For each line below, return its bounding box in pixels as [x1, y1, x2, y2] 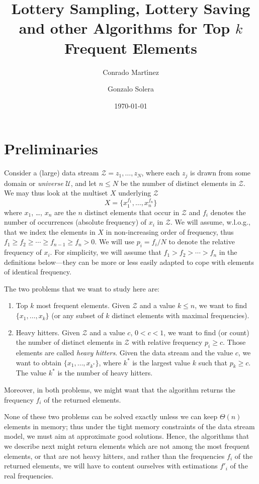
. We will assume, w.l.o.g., [170, 217, 250, 227]
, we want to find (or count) [163, 327, 249, 337]
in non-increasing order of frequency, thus [106, 226, 234, 237]
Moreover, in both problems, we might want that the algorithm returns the [4, 384, 235, 395]
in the [219, 247, 237, 257]
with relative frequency [131, 337, 203, 347]
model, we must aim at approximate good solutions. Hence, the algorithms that [4, 431, 249, 441]
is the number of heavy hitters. [57, 367, 153, 378]
